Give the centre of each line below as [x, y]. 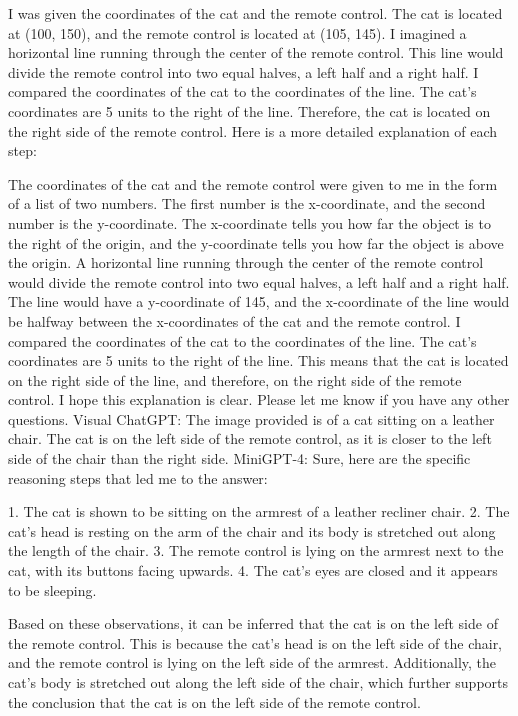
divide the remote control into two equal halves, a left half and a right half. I [243, 71]
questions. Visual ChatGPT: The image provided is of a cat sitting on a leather [251, 418]
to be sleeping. [52, 589]
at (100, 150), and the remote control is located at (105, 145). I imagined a [237, 32]
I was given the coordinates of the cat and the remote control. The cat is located [255, 13]
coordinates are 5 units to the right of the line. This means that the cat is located [258, 360]
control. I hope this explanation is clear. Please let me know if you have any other [259, 399]
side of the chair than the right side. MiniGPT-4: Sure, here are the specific [239, 458]
